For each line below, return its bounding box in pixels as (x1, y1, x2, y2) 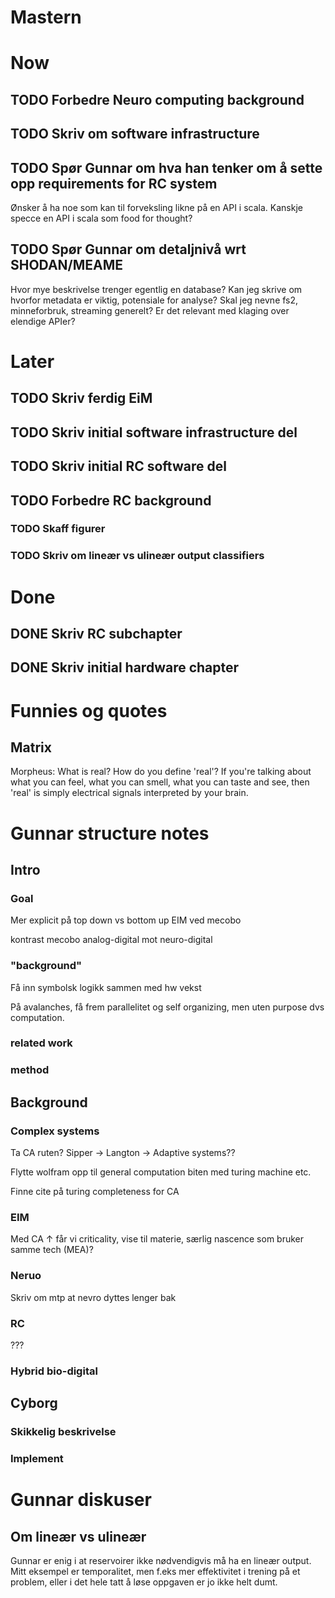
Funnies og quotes (10, 699, 168, 722)
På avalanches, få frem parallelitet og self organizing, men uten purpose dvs (10, 1001, 325, 1013)
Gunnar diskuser (10, 1489, 152, 1511)
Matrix (10, 739, 52, 756)
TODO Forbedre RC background (10, 492, 212, 509)
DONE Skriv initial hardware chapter (10, 659, 240, 676)
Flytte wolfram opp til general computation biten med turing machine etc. (10, 1166, 312, 1178)
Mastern (10, 6, 82, 29)
